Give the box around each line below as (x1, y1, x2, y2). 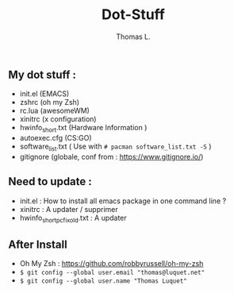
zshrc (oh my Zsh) (19, 98, 80, 107)
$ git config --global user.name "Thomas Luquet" (19, 277, 188, 285)
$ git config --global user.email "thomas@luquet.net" (19, 268, 205, 277)
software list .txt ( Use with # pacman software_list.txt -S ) (19, 141, 212, 152)
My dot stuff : (8, 67, 77, 81)
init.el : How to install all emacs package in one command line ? (19, 196, 227, 206)
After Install (8, 237, 67, 251)
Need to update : (8, 175, 93, 188)
